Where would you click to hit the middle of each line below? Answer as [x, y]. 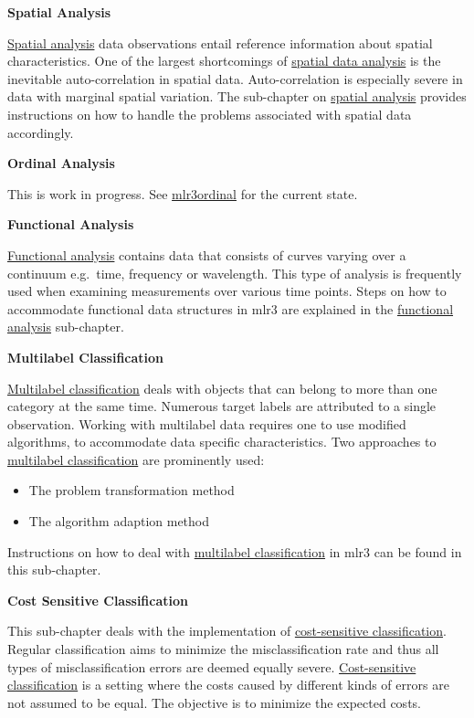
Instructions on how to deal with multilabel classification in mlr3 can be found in [235, 551]
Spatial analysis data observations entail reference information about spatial [220, 42]
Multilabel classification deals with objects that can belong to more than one [222, 388]
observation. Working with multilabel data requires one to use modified [207, 423]
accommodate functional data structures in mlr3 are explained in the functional [231, 308]
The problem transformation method [132, 490]
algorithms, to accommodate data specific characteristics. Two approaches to [222, 442]
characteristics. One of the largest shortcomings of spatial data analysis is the [224, 61]
